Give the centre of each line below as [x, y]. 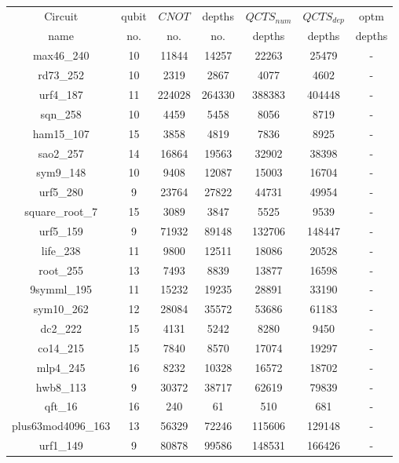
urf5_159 [61, 230]
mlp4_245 [61, 367]
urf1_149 [61, 445]
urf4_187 [61, 94]
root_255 [61, 270]
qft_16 [61, 406]
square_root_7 [61, 211]
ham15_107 [61, 133]
